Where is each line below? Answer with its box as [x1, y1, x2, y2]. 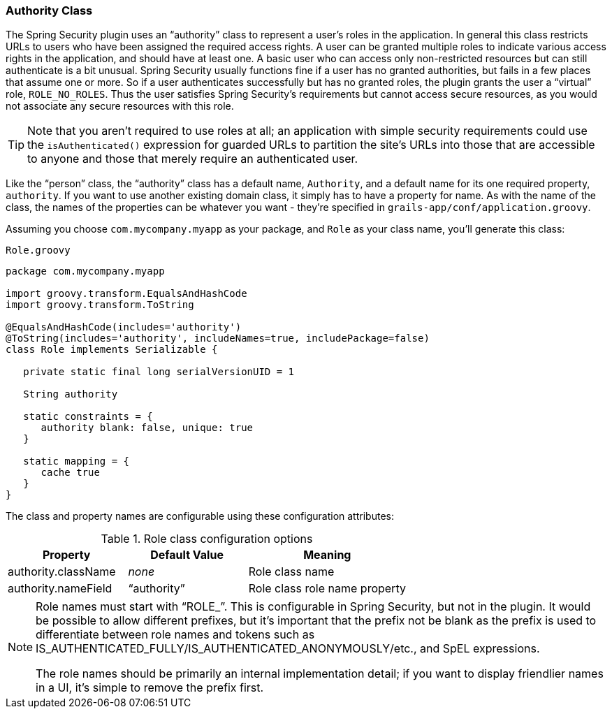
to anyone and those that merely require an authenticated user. [27, 152, 358, 166]
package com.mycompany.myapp [6, 265, 165, 277]
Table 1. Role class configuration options [101, 532, 313, 546]
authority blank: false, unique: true [41, 422, 254, 434]
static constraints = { [23, 411, 153, 423]
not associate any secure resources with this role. [6, 100, 234, 112]
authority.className [8, 564, 116, 579]
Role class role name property [248, 581, 406, 596]
